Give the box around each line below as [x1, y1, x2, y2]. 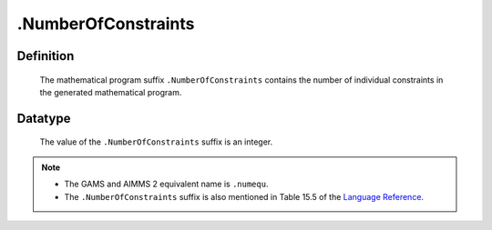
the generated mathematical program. [39, 86, 182, 97]
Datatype [16, 110, 71, 126]
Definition [16, 48, 75, 64]
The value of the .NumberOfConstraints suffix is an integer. [39, 136, 273, 147]
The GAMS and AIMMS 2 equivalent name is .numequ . [64, 178, 269, 190]
